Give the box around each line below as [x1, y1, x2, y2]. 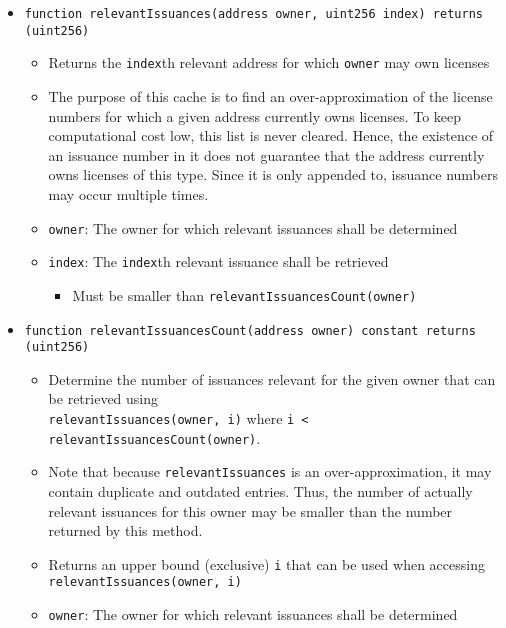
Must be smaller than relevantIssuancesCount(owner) [72, 284, 417, 305]
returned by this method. [48, 520, 203, 541]
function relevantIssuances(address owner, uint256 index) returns [24, 7, 483, 21]
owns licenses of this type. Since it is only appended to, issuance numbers [48, 164, 499, 185]
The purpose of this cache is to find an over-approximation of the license [48, 85, 493, 106]
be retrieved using [48, 388, 159, 409]
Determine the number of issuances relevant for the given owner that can [48, 368, 496, 389]
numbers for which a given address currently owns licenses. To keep [48, 105, 462, 126]
